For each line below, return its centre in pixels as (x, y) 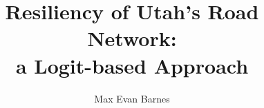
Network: (132, 38)
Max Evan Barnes (132, 98)
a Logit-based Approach (132, 65)
